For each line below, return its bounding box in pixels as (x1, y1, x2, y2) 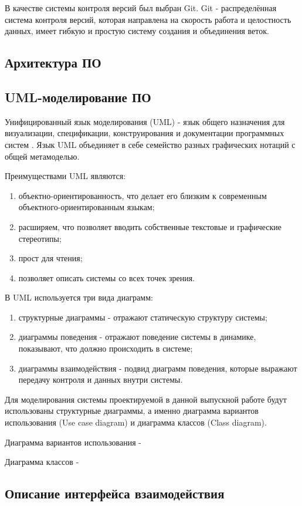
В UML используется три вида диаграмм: (5, 291, 153, 303)
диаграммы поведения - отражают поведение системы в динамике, (18, 330, 256, 343)
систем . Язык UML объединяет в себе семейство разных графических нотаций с (5, 138, 296, 150)
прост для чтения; (18, 252, 83, 264)
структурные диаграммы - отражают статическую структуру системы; (18, 311, 267, 323)
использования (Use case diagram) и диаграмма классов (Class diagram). (5, 416, 267, 429)
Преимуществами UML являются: (5, 170, 126, 182)
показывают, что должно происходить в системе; (18, 342, 193, 355)
